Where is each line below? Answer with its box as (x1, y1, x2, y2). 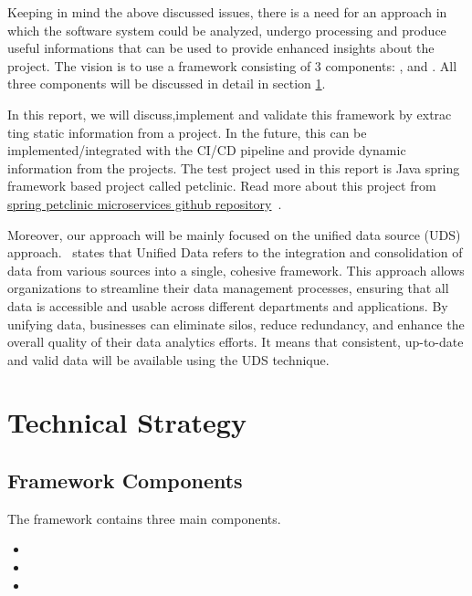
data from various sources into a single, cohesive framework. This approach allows (7, 260, 465, 279)
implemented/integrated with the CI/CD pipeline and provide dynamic (7, 141, 406, 160)
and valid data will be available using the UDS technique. (7, 350, 330, 369)
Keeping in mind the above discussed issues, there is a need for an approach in (7, 3, 447, 21)
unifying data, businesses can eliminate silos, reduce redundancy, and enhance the (7, 314, 465, 333)
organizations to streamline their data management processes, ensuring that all (7, 278, 449, 298)
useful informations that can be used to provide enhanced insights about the (7, 38, 435, 58)
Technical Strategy (7, 403, 246, 441)
